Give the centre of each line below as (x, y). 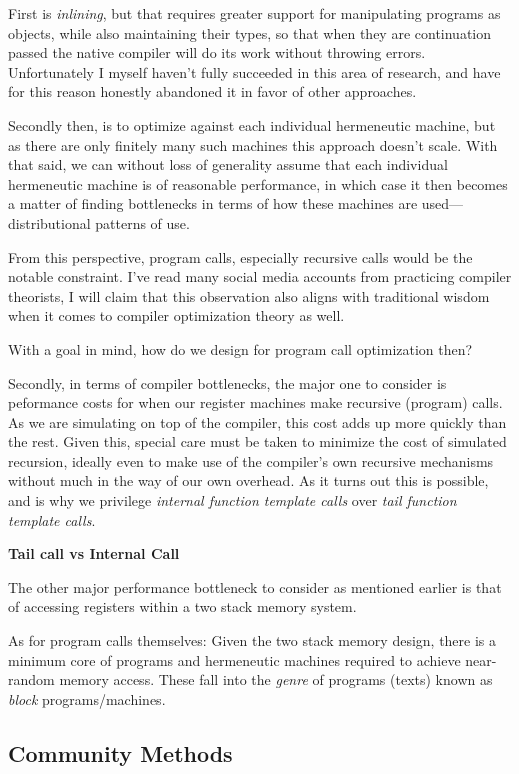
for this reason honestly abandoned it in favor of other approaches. (212, 91)
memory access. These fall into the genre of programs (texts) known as (276, 679)
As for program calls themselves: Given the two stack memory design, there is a (252, 640)
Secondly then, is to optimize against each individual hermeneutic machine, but (252, 124)
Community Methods (120, 752)
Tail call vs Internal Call (94, 553)
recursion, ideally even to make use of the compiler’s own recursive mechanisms (251, 460)
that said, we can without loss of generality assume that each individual (228, 164)
